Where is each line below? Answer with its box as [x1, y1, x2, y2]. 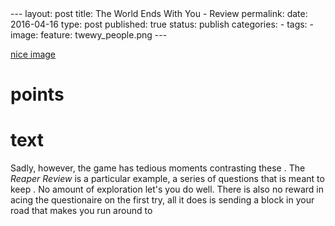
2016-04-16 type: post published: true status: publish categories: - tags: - [10, 18, 315, 30]
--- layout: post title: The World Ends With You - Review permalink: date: [10, 8, 308, 19]
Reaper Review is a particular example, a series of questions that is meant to [10, 173, 325, 185]
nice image [10, 48, 57, 60]
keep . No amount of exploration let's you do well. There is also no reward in [10, 183, 324, 196]
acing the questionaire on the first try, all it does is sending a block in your [10, 194, 315, 206]
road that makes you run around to [10, 205, 153, 217]
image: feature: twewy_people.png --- [10, 29, 168, 41]
